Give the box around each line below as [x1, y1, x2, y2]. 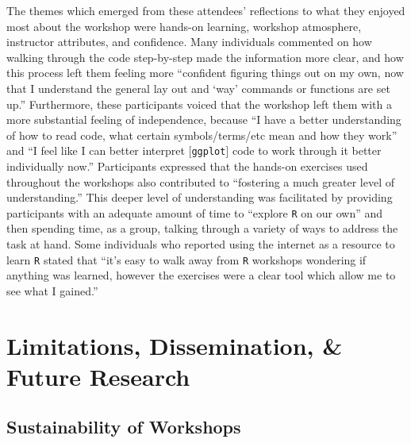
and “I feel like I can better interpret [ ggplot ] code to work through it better [6, 142, 382, 159]
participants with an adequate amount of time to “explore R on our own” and [6, 204, 383, 221]
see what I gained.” [6, 282, 98, 299]
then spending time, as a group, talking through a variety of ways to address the [6, 220, 398, 237]
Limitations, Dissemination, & [6, 329, 343, 361]
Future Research [6, 360, 190, 392]
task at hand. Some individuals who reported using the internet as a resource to [6, 236, 395, 252]
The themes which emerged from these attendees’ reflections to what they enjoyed [6, 2, 405, 18]
